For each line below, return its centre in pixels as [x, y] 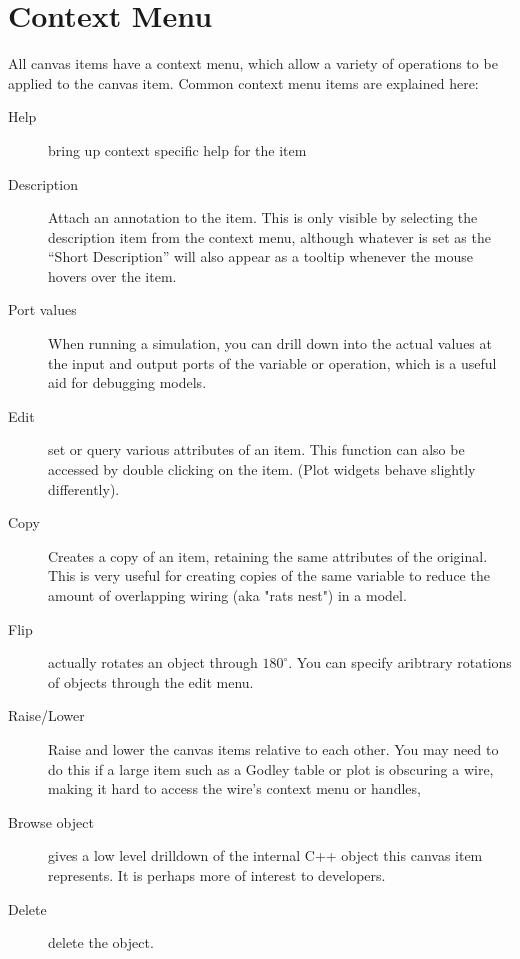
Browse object [51, 821]
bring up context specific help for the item [177, 149]
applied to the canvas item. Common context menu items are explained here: [243, 82]
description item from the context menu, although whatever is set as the [269, 236]
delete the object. [101, 942]
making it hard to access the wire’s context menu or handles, [234, 788]
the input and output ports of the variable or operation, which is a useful [272, 362]
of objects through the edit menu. [151, 681]
